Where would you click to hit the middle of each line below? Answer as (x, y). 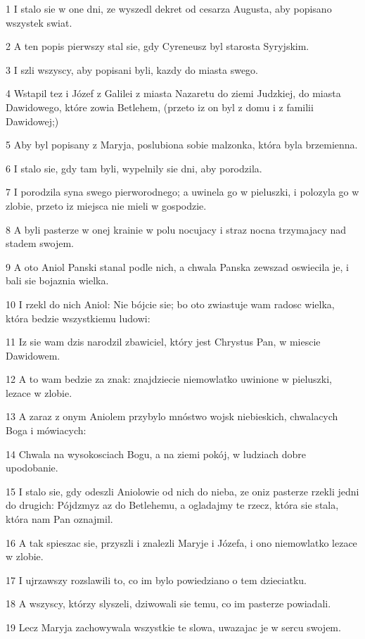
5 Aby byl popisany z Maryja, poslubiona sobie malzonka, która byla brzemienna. (182, 145)
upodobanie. (32, 468)
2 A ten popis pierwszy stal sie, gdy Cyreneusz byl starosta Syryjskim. (158, 46)
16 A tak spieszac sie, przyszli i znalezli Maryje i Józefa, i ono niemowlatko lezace (181, 542)
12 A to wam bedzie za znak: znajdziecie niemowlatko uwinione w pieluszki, (169, 379)
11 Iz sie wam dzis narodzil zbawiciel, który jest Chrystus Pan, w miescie (163, 342)
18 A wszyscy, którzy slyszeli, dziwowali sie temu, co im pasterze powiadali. (168, 603)
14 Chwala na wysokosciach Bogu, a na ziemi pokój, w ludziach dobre (156, 454)
